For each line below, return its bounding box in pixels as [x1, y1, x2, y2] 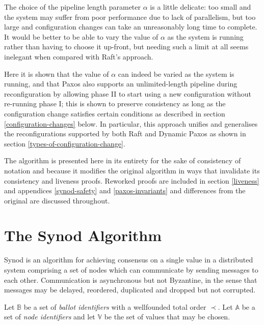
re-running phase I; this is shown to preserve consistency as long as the [4, 98, 226, 109]
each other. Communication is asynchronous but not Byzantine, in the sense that [4, 274, 257, 285]
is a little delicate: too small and [150, 2, 251, 12]
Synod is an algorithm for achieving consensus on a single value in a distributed [4, 254, 253, 265]
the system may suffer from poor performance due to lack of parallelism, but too [4, 11, 256, 22]
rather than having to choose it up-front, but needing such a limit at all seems [4, 41, 249, 52]
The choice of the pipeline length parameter [4, 2, 141, 12]
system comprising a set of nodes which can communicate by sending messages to [4, 264, 258, 275]
